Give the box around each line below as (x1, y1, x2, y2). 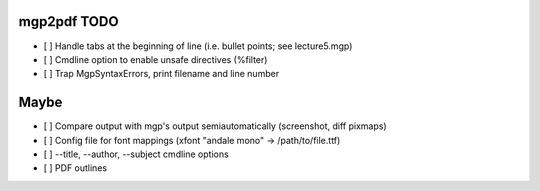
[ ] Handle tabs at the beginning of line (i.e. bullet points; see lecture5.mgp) (43, 40, 353, 52)
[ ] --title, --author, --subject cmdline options (43, 148, 229, 160)
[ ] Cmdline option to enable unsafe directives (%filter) (43, 53, 268, 65)
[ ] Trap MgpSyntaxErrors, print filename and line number (43, 68, 280, 80)
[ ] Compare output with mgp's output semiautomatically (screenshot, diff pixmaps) (43, 120, 387, 132)
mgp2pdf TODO (18, 13, 119, 30)
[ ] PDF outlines (43, 162, 108, 174)
